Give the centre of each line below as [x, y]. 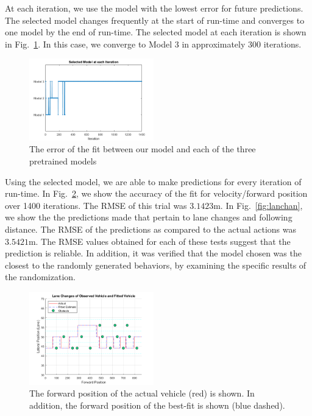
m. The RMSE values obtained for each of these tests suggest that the [159, 241]
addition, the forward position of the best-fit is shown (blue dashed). [157, 405]
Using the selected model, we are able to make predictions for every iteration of [153, 181]
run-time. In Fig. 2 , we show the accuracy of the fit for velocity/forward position [156, 193]
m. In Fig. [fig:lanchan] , [258, 205]
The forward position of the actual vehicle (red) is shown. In [142, 393]
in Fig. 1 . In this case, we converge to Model [89, 44]
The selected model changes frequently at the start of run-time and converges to [155, 20]
